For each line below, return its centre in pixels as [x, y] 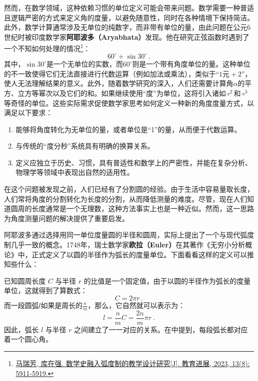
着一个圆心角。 [28, 339]
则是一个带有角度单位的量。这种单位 [191, 64]
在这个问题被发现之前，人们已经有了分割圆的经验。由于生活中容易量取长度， [129, 189]
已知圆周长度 [25, 280]
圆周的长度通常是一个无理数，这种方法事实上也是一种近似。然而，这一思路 [132, 208]
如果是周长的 [62, 305]
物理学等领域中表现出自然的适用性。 [75, 172]
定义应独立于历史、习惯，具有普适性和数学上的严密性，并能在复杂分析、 [134, 162]
